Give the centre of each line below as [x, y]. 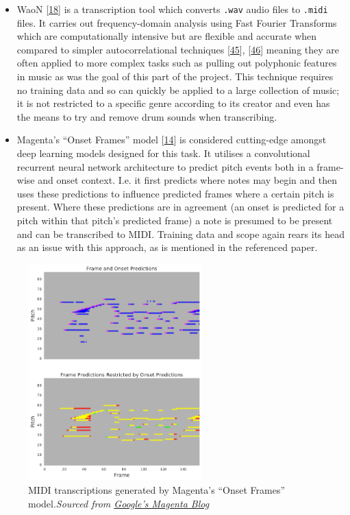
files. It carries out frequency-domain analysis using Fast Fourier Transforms [177, 22]
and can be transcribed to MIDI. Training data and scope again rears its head [181, 233]
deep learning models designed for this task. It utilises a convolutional [163, 153]
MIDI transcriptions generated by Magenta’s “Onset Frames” [157, 490]
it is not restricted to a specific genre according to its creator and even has [173, 103]
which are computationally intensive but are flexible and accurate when [167, 36]
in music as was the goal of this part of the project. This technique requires [175, 76]
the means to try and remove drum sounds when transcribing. [147, 116]
